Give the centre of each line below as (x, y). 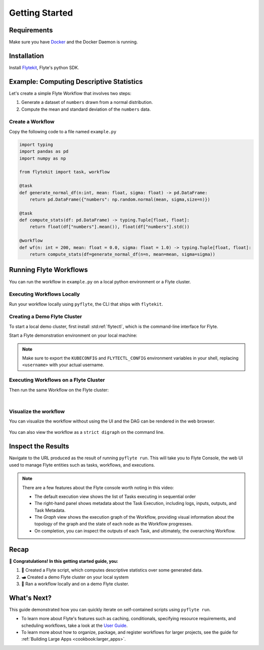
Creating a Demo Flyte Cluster (46, 317)
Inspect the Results (39, 446)
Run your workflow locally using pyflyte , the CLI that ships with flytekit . (86, 304)
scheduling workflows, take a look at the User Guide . (75, 625)
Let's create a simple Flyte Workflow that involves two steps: (70, 93)
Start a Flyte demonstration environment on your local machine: (73, 335)
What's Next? (30, 598)
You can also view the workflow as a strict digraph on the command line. (87, 432)
